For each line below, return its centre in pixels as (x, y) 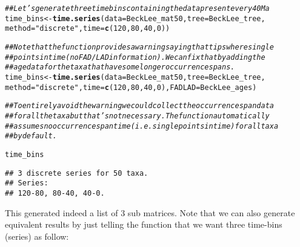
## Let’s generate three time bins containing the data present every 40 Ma (137, 8)
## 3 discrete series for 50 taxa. (77, 173)
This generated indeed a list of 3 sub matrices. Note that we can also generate (150, 212)
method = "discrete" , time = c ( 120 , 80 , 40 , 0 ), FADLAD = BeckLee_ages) (131, 87)
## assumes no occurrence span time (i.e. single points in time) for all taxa (142, 126)
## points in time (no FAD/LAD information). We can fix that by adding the (135, 57)
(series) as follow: (37, 236)
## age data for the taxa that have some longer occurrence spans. (120, 67)
